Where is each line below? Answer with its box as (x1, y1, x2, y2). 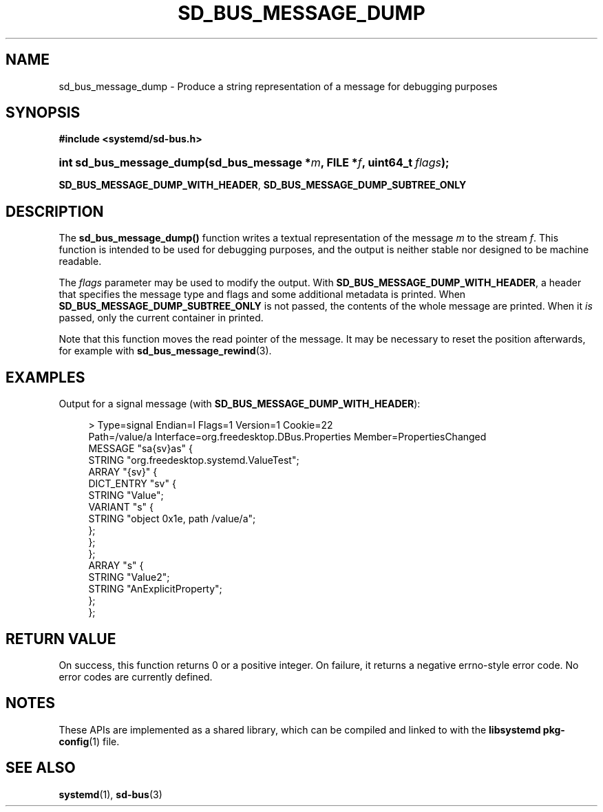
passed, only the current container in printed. (59, 312, 264, 324)
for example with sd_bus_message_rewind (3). (59, 345, 272, 357)
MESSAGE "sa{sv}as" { (88, 442, 193, 455)
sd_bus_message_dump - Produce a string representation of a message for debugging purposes (59, 80, 498, 92)
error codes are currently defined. (59, 670, 213, 683)
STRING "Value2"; (88, 571, 170, 584)
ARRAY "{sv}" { (88, 466, 158, 478)
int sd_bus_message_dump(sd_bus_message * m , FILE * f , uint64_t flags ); (59, 156, 449, 170)
